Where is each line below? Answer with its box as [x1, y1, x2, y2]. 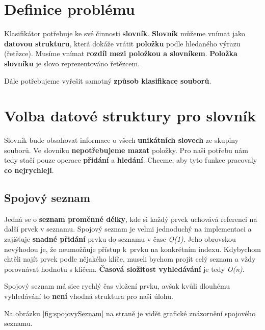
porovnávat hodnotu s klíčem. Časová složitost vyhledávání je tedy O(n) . [4, 263, 245, 274]
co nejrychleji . [4, 165, 54, 175]
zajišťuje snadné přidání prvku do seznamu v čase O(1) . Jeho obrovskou [4, 233, 236, 244]
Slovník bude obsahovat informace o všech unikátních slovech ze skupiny [4, 135, 239, 145]
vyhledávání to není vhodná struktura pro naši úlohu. [4, 290, 173, 301]
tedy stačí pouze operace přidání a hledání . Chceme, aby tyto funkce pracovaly [4, 155, 257, 165]
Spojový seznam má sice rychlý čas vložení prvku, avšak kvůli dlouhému [4, 281, 230, 291]
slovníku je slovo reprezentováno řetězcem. [4, 58, 140, 68]
